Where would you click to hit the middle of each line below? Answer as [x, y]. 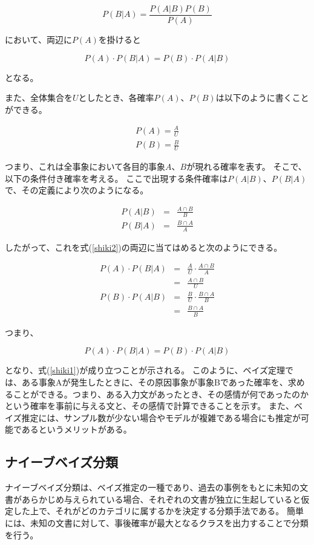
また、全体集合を [39, 98]
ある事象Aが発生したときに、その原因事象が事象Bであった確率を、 [155, 382]
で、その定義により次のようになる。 [77, 190]
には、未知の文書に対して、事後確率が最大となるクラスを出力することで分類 [157, 522]
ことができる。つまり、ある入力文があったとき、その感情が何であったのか [161, 394]
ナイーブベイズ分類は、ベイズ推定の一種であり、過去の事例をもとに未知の [152, 487]
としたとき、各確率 [116, 98]
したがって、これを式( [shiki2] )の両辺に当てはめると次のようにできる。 [144, 247]
